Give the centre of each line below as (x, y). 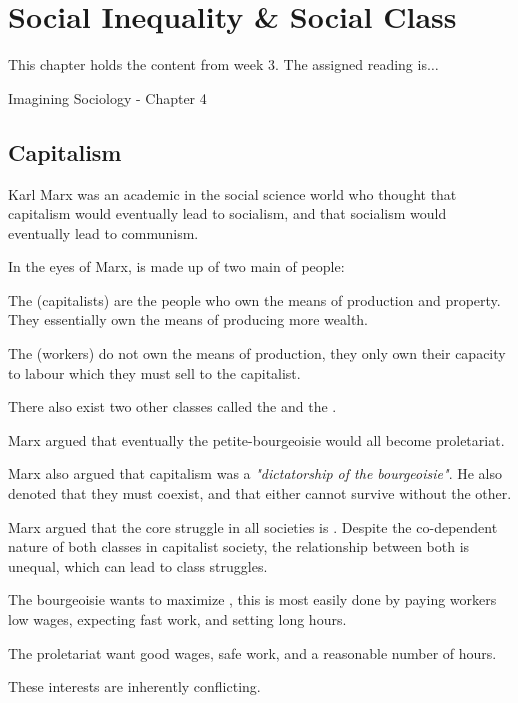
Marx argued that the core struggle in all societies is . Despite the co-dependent (253, 526)
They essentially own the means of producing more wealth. (188, 319)
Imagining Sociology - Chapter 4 (107, 97)
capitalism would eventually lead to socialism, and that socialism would (227, 213)
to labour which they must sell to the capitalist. (154, 372)
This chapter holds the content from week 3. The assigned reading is (217, 64)
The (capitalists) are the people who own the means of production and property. (254, 299)
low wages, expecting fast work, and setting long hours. (177, 619)
